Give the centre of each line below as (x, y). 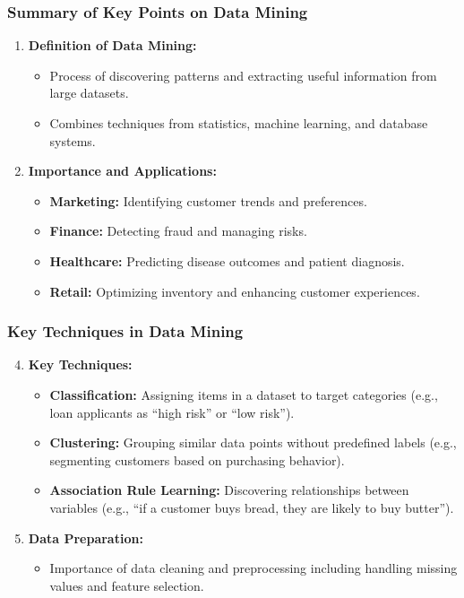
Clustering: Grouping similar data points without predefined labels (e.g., (253, 442)
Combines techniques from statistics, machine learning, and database (239, 123)
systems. (73, 140)
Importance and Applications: (122, 171)
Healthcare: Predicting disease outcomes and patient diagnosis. (227, 260)
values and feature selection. (127, 585)
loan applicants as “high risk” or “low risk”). (172, 412)
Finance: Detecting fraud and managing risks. (178, 231)
